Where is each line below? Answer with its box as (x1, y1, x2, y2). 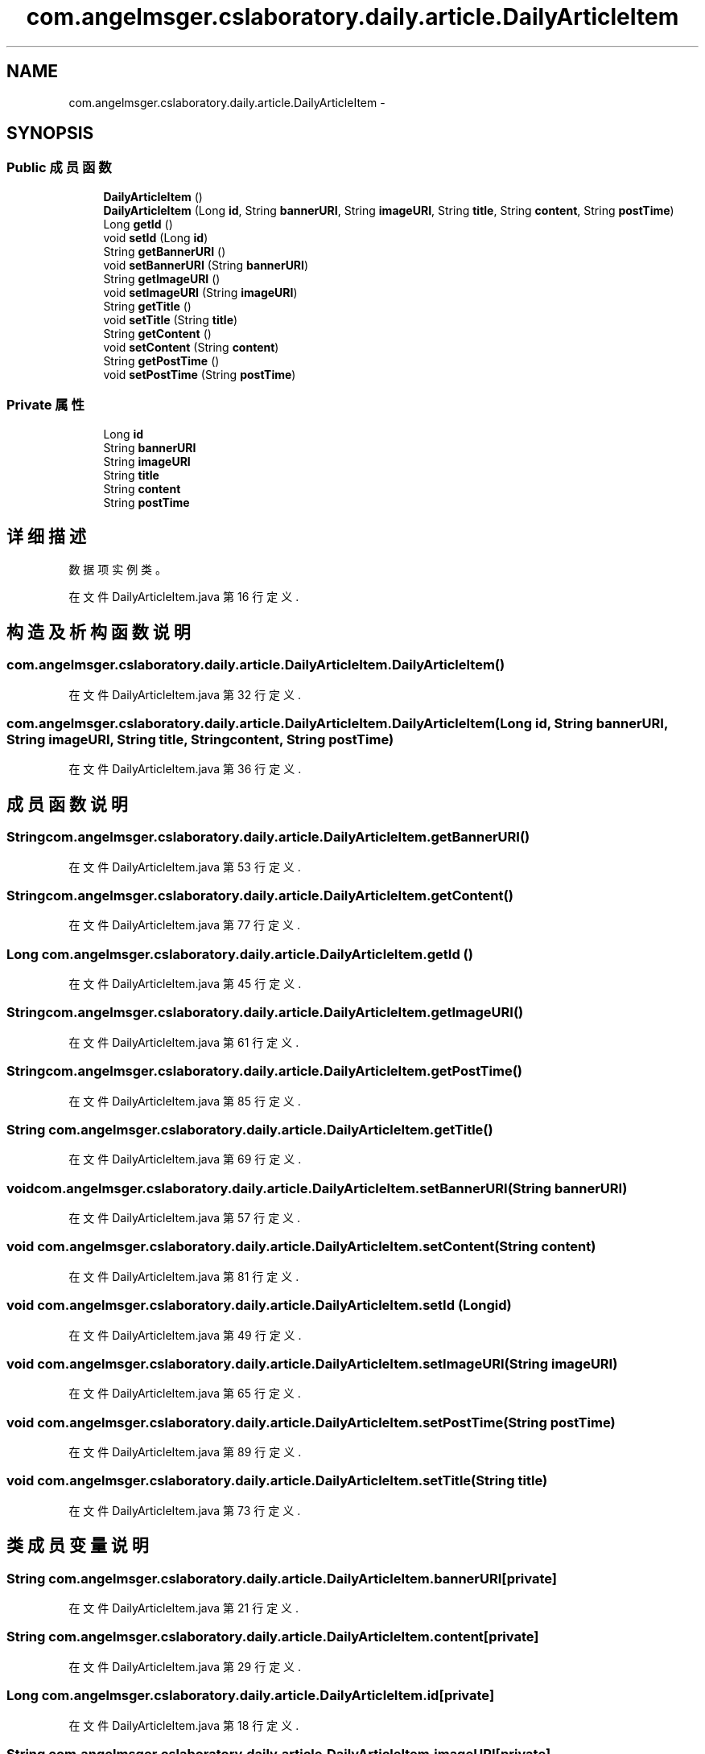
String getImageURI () (103, 271, 221, 286)
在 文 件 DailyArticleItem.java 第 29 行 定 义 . (68, 1659, 302, 1674)
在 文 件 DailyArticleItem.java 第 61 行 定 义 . (68, 1035, 299, 1049)
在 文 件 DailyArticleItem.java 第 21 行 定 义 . (68, 1601, 299, 1616)
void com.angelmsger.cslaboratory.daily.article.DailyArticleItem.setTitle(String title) (6, 1472, 548, 1489)
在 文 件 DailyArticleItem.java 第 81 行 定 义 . (68, 1269, 299, 1283)
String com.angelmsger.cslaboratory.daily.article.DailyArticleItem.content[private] (6, 1628, 539, 1645)
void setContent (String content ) (103, 340, 279, 354)
